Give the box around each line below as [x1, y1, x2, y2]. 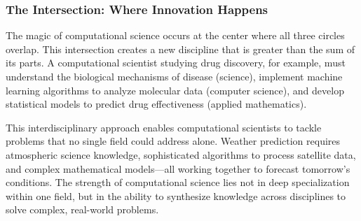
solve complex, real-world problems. [6, 202, 159, 217]
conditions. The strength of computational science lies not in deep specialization [6, 175, 350, 190]
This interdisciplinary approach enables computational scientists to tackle [6, 120, 322, 134]
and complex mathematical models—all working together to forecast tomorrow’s [6, 161, 350, 176]
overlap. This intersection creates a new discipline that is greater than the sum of [6, 41, 355, 56]
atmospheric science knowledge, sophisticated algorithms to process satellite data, [6, 147, 356, 162]
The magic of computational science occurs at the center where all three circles [6, 28, 345, 43]
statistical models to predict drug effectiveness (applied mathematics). [6, 97, 307, 111]
